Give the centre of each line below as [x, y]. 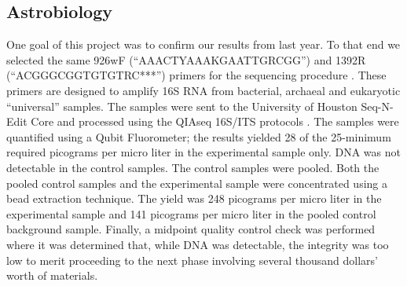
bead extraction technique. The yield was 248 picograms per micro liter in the [194, 198]
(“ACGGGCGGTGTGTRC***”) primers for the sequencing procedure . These [196, 75]
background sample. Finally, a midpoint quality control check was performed [191, 229]
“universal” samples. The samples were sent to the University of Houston [182, 106]
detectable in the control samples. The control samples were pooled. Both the [193, 167]
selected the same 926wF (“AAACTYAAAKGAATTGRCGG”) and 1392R [186, 59]
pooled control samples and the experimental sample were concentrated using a [197, 183]
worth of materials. [52, 275]
